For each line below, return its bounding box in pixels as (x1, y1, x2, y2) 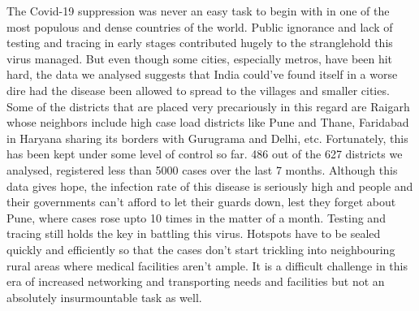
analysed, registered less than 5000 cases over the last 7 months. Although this (6, 161, 398, 178)
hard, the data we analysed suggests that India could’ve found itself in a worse (6, 66, 398, 83)
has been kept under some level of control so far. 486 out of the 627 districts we (6, 145, 403, 162)
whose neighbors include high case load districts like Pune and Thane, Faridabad (6, 114, 409, 131)
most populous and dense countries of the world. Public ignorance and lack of (6, 18, 393, 35)
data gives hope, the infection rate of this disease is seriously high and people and (6, 177, 413, 194)
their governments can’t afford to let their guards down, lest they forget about (6, 193, 396, 210)
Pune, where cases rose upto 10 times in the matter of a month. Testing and (6, 209, 386, 226)
